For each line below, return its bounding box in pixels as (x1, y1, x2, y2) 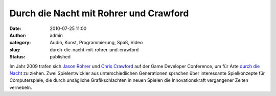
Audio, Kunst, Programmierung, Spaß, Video (50, 40, 143, 46)
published (50, 54, 71, 60)
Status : (9, 54, 26, 60)
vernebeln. (9, 84, 33, 90)
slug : (9, 46, 20, 53)
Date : (9, 25, 21, 31)
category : (9, 40, 31, 46)
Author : (9, 32, 27, 38)
